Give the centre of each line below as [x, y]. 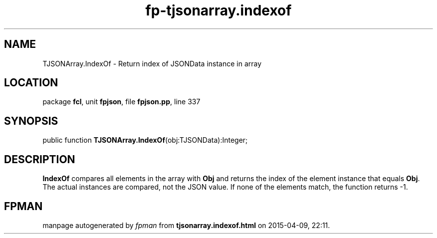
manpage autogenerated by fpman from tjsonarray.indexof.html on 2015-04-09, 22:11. [186, 225]
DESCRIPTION [40, 159]
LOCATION [31, 83]
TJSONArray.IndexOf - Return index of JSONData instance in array [152, 63]
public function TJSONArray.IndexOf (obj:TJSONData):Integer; [145, 140]
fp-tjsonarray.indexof [218, 10]
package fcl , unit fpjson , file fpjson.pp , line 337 [121, 102]
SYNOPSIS [31, 121]
